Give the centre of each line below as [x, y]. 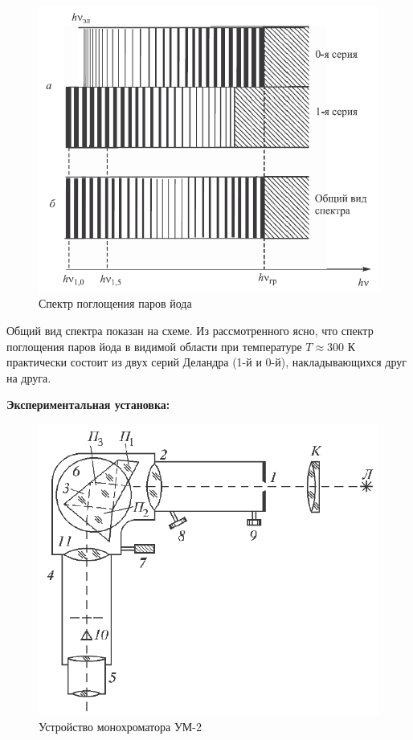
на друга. [29, 377]
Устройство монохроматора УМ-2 [120, 726]
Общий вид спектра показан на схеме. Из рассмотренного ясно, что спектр [190, 330]
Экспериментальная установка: [88, 405]
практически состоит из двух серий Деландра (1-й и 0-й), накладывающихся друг [206, 362]
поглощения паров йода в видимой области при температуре [154, 346]
